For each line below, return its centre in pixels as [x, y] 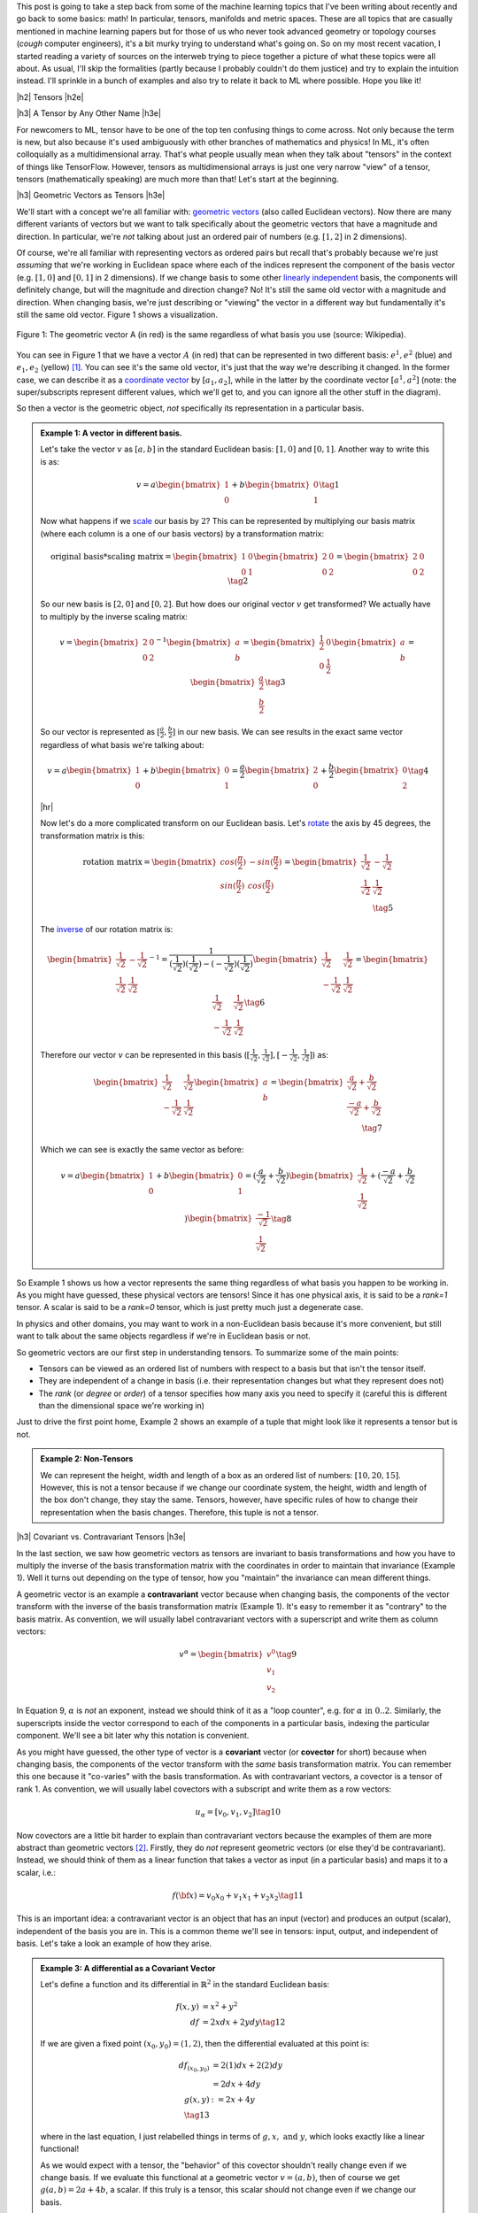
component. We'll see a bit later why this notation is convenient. [133, 1736]
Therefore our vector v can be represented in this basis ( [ [145, 1054]
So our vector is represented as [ [100, 731]
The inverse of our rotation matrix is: [107, 929]
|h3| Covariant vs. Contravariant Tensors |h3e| [101, 1537]
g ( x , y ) [197, 2099]
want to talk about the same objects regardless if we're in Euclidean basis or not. [163, 1336]
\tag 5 [383, 908]
